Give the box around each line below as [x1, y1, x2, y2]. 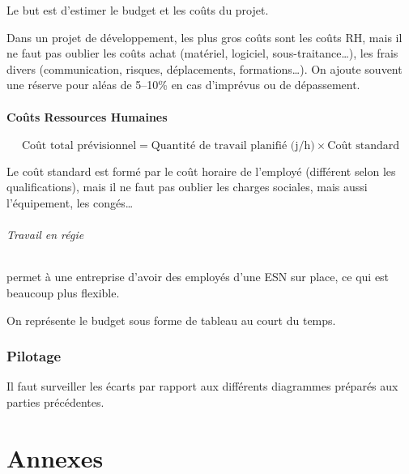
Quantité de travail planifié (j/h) [151, 139, 315, 152]
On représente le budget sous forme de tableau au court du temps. [6, 311, 336, 328]
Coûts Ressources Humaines [6, 108, 168, 125]
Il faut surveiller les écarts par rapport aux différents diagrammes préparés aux [6, 378, 398, 395]
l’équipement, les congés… [6, 194, 134, 211]
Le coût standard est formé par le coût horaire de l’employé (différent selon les [6, 162, 396, 179]
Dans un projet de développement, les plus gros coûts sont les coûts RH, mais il [6, 28, 403, 45]
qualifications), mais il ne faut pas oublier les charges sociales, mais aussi [6, 178, 368, 195]
